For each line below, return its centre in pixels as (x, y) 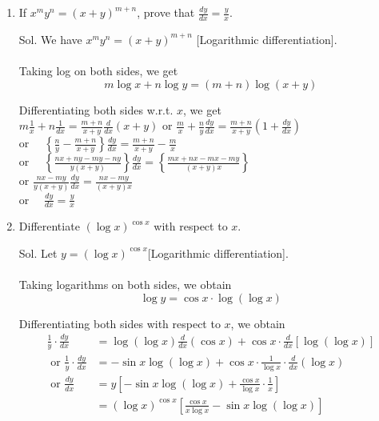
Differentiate (49, 226)
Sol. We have (50, 39)
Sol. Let (38, 253)
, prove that (166, 12)
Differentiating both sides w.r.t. (96, 109)
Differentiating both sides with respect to (120, 323)
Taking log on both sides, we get (98, 71)
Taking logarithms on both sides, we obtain (125, 285)
